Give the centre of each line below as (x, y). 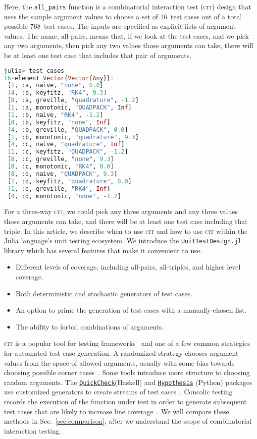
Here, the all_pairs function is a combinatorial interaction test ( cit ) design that (128, 6)
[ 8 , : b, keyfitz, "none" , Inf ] (59, 122)
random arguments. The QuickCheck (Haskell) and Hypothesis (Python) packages (128, 382)
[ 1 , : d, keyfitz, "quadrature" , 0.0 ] (70, 181)
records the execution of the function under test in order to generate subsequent (126, 401)
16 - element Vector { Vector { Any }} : (59, 78)
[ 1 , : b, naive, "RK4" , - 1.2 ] (55, 115)
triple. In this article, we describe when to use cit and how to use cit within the (126, 231)
